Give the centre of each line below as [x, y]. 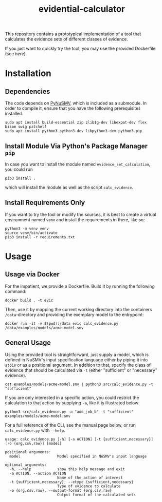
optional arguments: [26, 465]
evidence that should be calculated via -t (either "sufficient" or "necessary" [81, 370]
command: [16, 291]
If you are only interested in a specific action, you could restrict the [72, 397]
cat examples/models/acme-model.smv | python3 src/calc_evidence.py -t [79, 384]
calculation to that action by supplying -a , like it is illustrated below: [72, 403]
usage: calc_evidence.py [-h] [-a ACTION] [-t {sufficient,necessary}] [79, 439]
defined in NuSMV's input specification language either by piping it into [77, 359]
